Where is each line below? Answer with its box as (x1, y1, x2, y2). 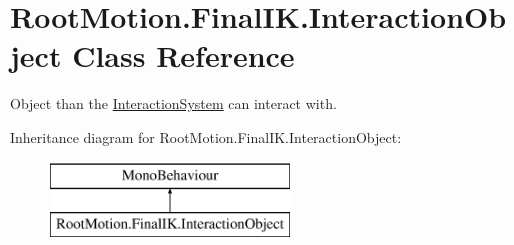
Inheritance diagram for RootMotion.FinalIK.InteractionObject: (10, 126, 402, 147)
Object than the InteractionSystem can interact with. (10, 93, 337, 114)
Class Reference (72, 35, 295, 76)
